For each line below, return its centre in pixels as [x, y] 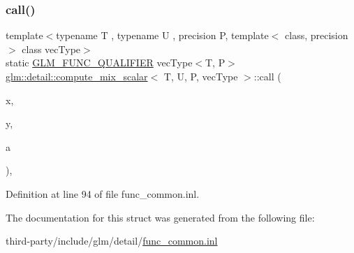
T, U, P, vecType [201, 76]
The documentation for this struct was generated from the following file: [160, 217]
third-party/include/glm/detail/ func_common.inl [112, 241]
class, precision [317, 35]
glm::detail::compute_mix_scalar [77, 76]
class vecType [51, 49]
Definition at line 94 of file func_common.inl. [103, 193]
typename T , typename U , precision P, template [162, 35]
